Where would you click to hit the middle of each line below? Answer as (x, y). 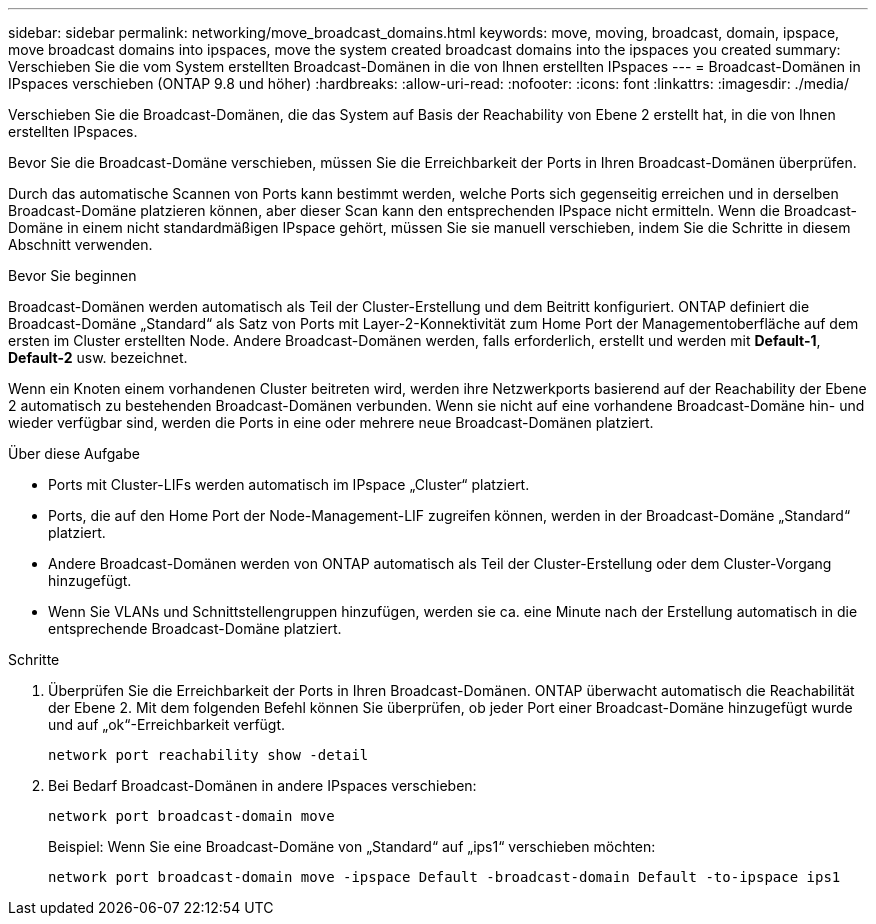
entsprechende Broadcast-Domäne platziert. (195, 628)
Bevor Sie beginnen (72, 275)
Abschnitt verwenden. (80, 244)
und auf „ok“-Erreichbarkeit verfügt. (167, 724)
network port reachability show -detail (208, 755)
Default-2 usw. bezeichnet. (98, 357)
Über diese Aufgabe (74, 453)
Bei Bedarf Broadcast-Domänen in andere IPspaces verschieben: (262, 785)
